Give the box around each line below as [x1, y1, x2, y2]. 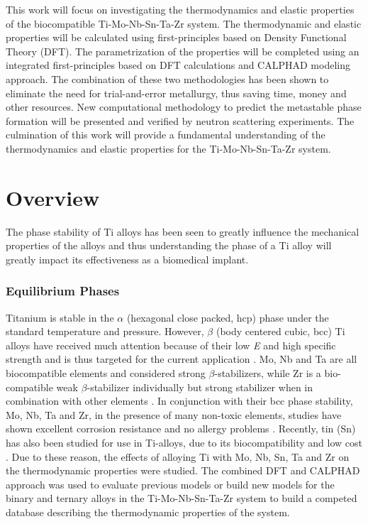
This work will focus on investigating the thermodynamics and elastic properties [6, 2, 355, 16]
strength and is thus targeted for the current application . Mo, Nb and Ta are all [6, 351, 357, 366]
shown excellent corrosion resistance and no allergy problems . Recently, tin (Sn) [6, 421, 356, 436]
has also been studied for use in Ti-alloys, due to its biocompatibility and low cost [6, 435, 363, 449]
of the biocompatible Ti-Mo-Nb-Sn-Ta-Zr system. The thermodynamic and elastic [6, 16, 362, 31]
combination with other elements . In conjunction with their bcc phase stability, [6, 393, 353, 408]
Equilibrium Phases [6, 282, 120, 300]
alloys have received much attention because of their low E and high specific [6, 337, 336, 352]
